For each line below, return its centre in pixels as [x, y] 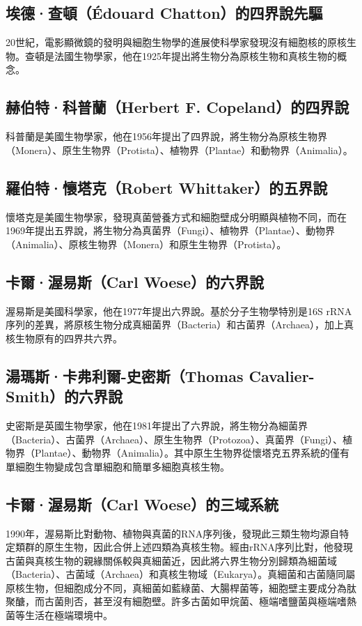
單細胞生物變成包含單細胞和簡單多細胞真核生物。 [118, 466]
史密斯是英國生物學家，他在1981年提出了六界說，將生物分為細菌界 [157, 425]
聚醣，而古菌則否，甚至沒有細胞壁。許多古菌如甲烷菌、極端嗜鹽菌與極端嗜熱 [181, 601]
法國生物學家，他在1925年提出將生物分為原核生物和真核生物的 [195, 55]
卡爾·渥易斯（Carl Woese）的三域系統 [142, 504]
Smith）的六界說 [64, 396]
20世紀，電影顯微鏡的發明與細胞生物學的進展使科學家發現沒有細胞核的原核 [176, 42]
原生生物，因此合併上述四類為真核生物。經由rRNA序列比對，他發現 [198, 547]
